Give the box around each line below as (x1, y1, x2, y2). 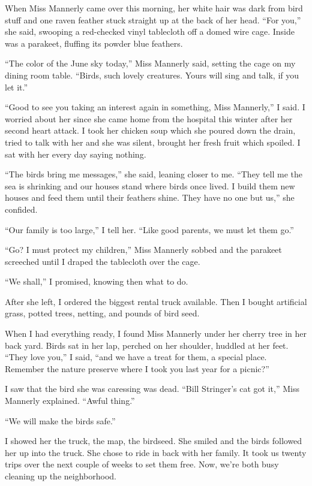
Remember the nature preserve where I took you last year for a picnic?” (5, 362, 269, 375)
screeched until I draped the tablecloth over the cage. (5, 255, 200, 267)
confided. (5, 203, 38, 215)
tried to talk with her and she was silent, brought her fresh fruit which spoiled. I (5, 135, 301, 148)
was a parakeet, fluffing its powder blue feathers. (5, 37, 183, 49)
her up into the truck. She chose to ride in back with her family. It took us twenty (5, 446, 307, 458)
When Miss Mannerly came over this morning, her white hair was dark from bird (5, 2, 303, 14)
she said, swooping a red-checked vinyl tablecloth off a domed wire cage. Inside (5, 25, 295, 38)
